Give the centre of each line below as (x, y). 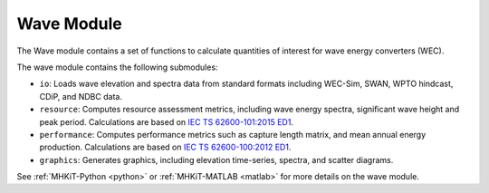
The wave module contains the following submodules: (117, 67)
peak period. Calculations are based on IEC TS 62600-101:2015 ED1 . (167, 121)
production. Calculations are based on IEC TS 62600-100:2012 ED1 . (165, 147)
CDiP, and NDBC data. (81, 96)
